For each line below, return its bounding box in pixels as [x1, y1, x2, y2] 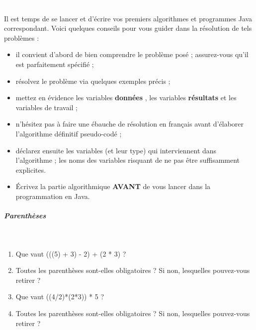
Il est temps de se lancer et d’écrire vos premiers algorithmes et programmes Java [4, 13, 253, 23]
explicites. [15, 164, 46, 175]
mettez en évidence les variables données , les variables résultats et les [15, 92, 237, 103]
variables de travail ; [15, 102, 78, 112]
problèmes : [4, 32, 39, 43]
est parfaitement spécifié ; [15, 59, 94, 69]
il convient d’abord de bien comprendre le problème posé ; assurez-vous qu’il [15, 49, 249, 60]
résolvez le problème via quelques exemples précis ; [15, 75, 171, 86]
